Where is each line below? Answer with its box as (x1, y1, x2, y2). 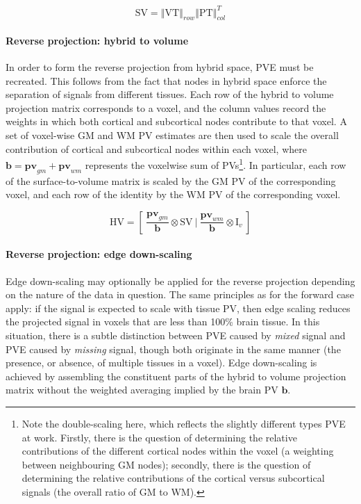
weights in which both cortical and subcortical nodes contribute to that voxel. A (6, 114, 347, 129)
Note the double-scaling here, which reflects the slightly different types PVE (22, 416, 346, 431)
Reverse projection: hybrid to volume (6, 33, 189, 47)
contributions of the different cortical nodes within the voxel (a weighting (22, 444, 334, 458)
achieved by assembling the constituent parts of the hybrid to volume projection (6, 368, 346, 383)
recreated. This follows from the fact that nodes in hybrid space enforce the (6, 73, 327, 88)
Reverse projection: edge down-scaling (6, 247, 192, 261)
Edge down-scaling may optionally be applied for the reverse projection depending (6, 273, 355, 288)
